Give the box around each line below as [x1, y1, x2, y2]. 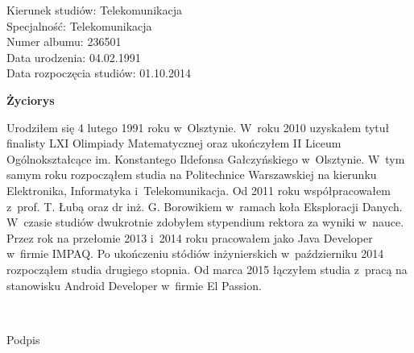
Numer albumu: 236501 [6, 33, 122, 50]
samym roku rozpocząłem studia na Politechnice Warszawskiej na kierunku [6, 166, 377, 183]
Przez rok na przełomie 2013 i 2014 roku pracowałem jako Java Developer [6, 229, 373, 246]
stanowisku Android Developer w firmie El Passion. [6, 276, 262, 293]
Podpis [6, 330, 40, 347]
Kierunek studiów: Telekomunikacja [6, 2, 182, 18]
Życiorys [6, 91, 55, 108]
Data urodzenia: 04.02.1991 [6, 48, 141, 65]
